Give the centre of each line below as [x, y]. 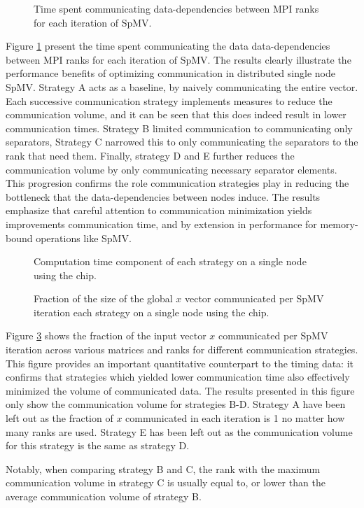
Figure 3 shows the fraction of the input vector [106, 336]
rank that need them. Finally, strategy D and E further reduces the [150, 155]
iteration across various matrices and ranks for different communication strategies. [182, 350]
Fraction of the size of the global [103, 298]
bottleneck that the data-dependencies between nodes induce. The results [163, 196]
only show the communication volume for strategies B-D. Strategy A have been [176, 404]
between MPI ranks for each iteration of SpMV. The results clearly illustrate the [178, 59]
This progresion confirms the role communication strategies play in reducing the [177, 183]
